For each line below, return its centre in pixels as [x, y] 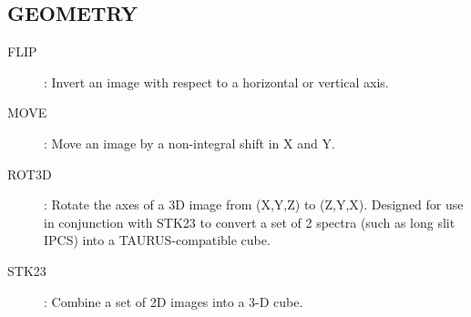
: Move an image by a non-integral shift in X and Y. [189, 143]
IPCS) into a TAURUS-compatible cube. [157, 240]
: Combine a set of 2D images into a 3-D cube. [174, 301]
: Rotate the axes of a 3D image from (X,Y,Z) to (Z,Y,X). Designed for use [254, 205]
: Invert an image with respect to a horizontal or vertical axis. [216, 82]
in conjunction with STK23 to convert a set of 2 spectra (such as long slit [250, 222]
